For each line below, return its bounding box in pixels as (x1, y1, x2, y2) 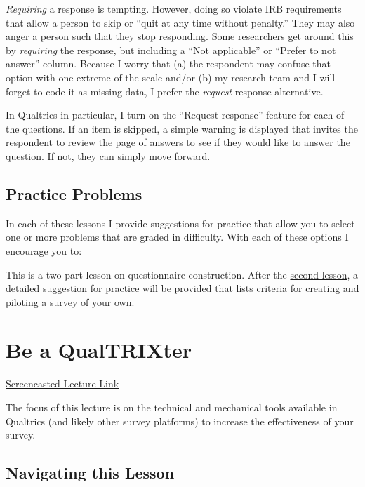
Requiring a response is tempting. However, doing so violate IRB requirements (6, 1, 342, 15)
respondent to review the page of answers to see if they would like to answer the (6, 135, 350, 149)
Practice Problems (6, 182, 142, 204)
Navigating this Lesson (6, 462, 175, 483)
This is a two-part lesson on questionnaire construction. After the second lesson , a (6, 267, 359, 281)
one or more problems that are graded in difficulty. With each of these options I (6, 229, 349, 244)
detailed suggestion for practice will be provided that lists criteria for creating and (6, 281, 359, 295)
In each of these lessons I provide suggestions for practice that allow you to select (6, 215, 355, 230)
